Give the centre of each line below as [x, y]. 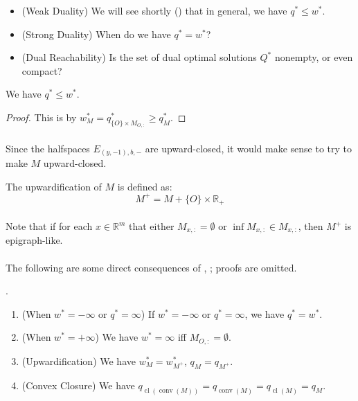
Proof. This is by [41, 117]
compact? [42, 70]
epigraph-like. [34, 240]
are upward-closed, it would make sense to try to [249, 148]
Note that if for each [49, 226]
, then [311, 226]
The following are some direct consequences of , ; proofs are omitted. [151, 267]
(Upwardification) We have [79, 360]
